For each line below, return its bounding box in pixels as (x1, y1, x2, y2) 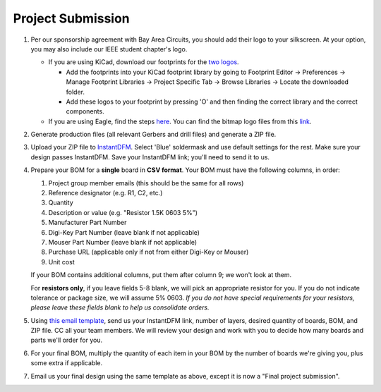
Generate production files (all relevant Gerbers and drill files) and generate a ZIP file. (30, 130, 277, 139)
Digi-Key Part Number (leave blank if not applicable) (48, 228, 200, 236)
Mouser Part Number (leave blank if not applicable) (48, 238, 198, 246)
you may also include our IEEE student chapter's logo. (30, 44, 188, 53)
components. (66, 107, 105, 116)
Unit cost (48, 257, 75, 266)
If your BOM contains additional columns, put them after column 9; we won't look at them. (30, 271, 292, 279)
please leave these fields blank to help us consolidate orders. (30, 303, 210, 312)
